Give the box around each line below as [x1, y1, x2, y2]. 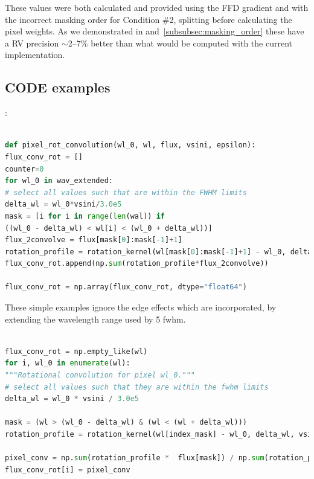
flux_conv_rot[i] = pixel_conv [5, 465, 130, 474]
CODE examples [5, 78, 111, 97]
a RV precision [5, 36, 59, 49]
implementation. [5, 48, 65, 61]
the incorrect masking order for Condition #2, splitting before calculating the [5, 13, 292, 25]
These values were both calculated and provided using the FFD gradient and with [5, 1, 309, 13]
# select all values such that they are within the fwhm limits [5, 382, 269, 391]
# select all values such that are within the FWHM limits [5, 188, 247, 197]
